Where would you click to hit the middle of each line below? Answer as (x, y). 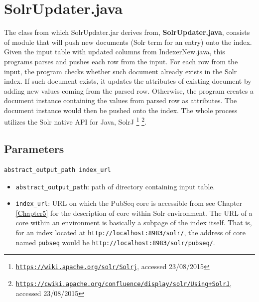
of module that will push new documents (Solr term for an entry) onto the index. (128, 42)
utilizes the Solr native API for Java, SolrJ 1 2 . (75, 121)
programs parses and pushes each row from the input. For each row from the (121, 61)
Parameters (34, 149)
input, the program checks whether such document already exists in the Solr (121, 71)
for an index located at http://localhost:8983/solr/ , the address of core (130, 232)
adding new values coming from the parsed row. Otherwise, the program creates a (129, 90)
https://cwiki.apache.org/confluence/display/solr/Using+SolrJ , (124, 283)
